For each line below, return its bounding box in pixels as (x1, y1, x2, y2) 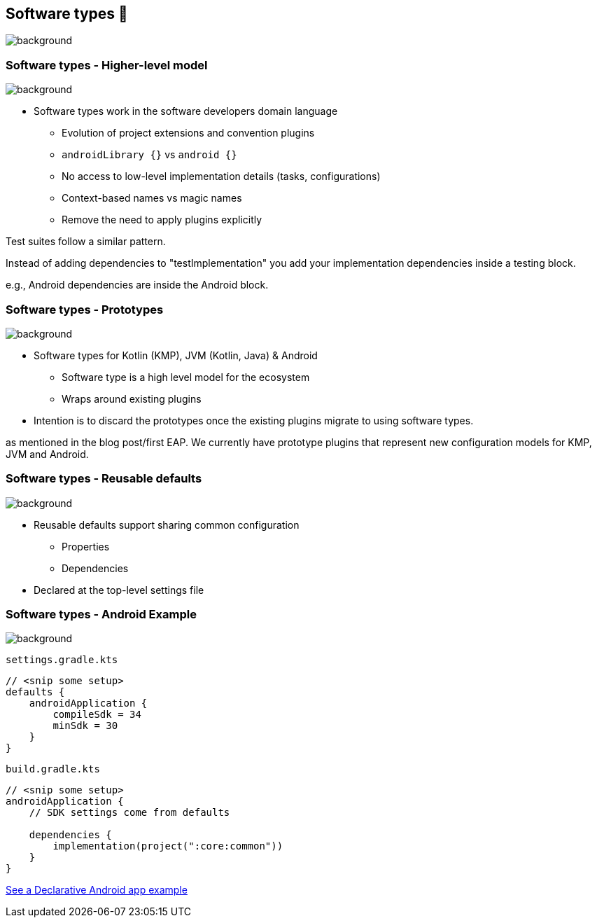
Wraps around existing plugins (62, 392, 202, 405)
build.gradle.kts (6, 763, 100, 775)
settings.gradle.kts (6, 654, 118, 666)
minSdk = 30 (52, 720, 118, 732)
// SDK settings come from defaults (29, 807, 230, 819)
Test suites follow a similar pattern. (6, 235, 166, 248)
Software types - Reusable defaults (6, 471, 202, 486)
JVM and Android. (6, 447, 89, 460)
